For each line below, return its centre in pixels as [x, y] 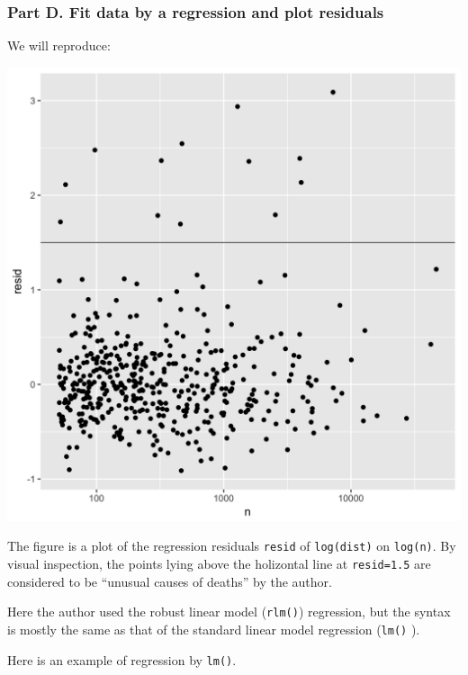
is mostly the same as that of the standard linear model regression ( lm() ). [214, 629]
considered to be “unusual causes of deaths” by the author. [170, 581]
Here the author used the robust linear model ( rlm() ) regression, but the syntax [229, 612]
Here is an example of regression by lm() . [122, 659]
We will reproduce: [59, 45]
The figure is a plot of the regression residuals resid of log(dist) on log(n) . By [232, 546]
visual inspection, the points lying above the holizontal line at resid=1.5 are [219, 564]
